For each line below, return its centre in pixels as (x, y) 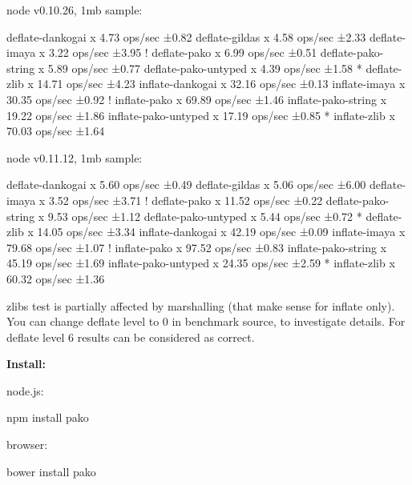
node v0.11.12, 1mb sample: (75, 157)
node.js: (25, 390)
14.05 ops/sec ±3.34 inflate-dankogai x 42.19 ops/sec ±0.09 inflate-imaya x (221, 232)
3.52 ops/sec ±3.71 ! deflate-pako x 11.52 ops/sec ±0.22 (186, 200)
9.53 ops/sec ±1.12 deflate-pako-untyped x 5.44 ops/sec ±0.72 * (205, 216)
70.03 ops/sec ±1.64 (56, 131)
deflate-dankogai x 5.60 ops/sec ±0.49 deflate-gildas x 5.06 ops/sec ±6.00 (186, 184)
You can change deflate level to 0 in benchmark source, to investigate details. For (206, 321)
